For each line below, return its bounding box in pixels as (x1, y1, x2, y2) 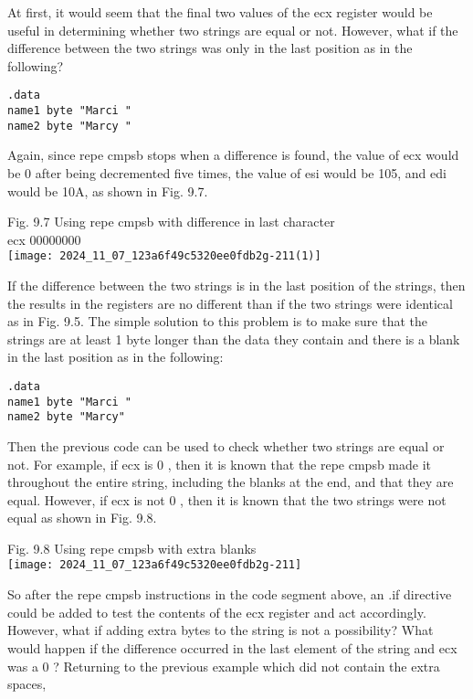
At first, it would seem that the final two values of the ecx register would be (7, 3, 433, 21)
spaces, (7, 674, 47, 694)
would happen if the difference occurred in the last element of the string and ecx (7, 638, 457, 657)
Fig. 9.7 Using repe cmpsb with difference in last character (7, 212, 335, 231)
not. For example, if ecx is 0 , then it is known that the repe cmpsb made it (7, 454, 432, 473)
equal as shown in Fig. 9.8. (7, 508, 157, 527)
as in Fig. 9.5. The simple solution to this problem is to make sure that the (7, 312, 427, 331)
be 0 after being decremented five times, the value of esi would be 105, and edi (7, 163, 447, 182)
